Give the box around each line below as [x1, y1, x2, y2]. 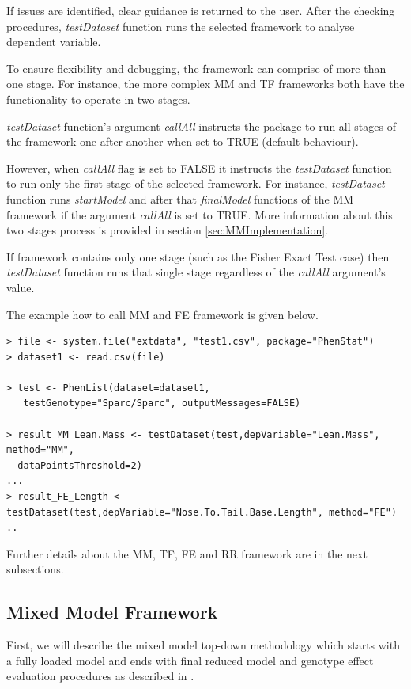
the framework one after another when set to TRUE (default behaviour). [6, 133, 359, 150]
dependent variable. [6, 33, 101, 50]
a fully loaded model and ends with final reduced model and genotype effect [6, 652, 374, 668]
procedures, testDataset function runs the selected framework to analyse [6, 17, 355, 34]
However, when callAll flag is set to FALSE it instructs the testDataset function [6, 159, 392, 176]
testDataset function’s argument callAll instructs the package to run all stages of [6, 117, 396, 134]
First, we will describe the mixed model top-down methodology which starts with [6, 637, 400, 653]
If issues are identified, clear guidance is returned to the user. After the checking [6, 2, 395, 18]
